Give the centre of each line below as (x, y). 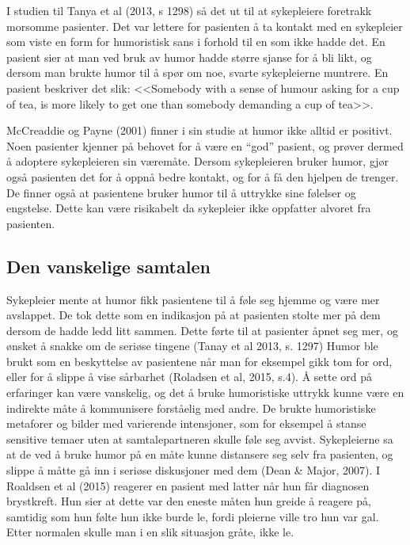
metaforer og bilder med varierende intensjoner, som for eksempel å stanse (186, 423)
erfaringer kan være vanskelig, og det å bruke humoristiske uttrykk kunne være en (205, 393)
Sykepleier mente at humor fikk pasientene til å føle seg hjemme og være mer (193, 299)
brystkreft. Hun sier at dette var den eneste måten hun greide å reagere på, (189, 501)
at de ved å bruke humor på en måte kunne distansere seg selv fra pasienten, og (200, 454)
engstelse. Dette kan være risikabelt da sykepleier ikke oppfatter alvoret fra (189, 208)
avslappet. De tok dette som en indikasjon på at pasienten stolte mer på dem (194, 315)
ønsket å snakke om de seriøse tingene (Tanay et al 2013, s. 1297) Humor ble (192, 346)
